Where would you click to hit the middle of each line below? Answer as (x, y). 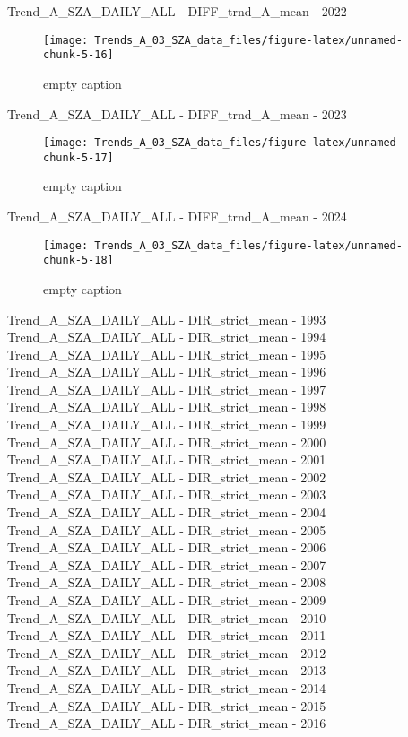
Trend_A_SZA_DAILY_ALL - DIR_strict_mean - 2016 (167, 723)
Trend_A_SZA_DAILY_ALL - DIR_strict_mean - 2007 (167, 564)
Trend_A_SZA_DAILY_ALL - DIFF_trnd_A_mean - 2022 (177, 11)
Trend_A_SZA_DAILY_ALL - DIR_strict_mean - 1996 (167, 372)
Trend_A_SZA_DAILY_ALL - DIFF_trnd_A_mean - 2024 (177, 216)
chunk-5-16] (78, 55)
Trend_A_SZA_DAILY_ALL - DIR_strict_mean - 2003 (167, 494)
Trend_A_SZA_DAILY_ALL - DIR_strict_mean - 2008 (167, 582)
